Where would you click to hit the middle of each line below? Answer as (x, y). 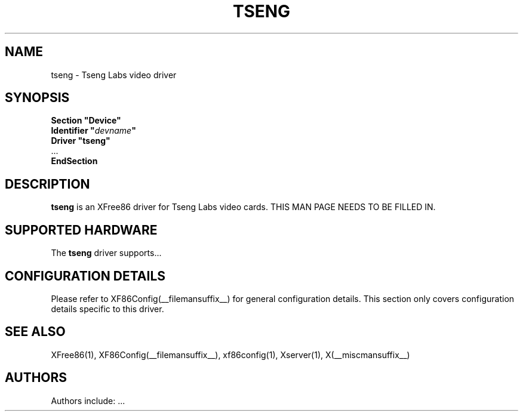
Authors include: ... (88, 400)
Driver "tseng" (81, 141)
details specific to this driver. (107, 309)
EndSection (74, 161)
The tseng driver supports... (106, 253)
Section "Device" (86, 121)
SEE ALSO (35, 332)
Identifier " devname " (93, 131)
